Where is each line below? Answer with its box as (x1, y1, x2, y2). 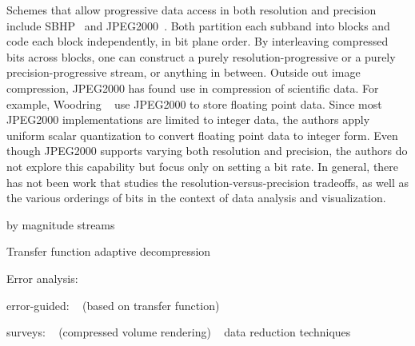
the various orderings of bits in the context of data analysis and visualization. (6, 189, 386, 206)
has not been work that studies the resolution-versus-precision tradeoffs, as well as (6, 173, 409, 190)
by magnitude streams (6, 216, 115, 233)
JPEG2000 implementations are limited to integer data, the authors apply (6, 111, 370, 128)
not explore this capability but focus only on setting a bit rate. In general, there (6, 157, 399, 174)
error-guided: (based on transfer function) (6, 296, 220, 313)
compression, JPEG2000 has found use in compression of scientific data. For (6, 79, 379, 96)
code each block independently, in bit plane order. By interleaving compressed (6, 33, 389, 50)
